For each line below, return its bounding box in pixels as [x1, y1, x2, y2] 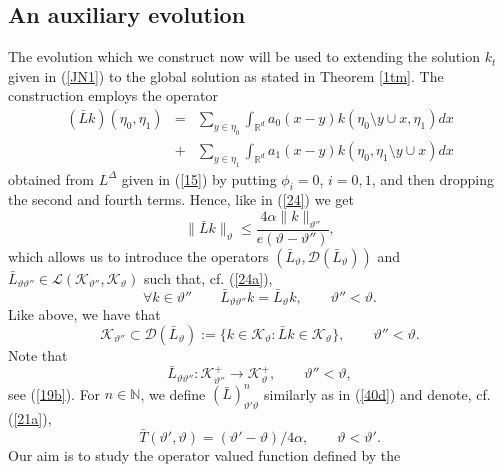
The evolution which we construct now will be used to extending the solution [8, 46, 480, 67]
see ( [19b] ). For [8, 383, 101, 404]
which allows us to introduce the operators [8, 245, 269, 266]
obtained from [8, 168, 95, 189]
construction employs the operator [8, 85, 218, 106]
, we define [140, 383, 206, 404]
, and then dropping [371, 168, 495, 189]
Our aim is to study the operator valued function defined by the [8, 444, 401, 465]
